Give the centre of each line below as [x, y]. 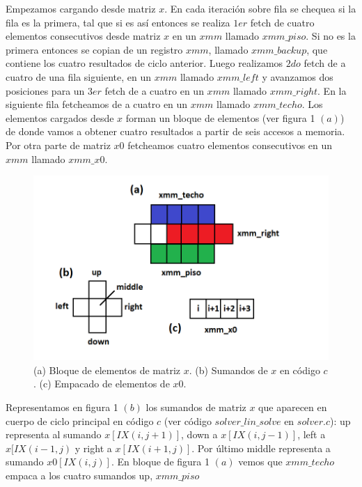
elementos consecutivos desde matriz [83, 36]
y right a [93, 448]
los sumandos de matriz [196, 407]
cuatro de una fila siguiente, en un [78, 76]
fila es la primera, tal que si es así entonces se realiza [118, 22]
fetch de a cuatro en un [154, 90]
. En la [332, 90]
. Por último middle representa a [261, 448]
